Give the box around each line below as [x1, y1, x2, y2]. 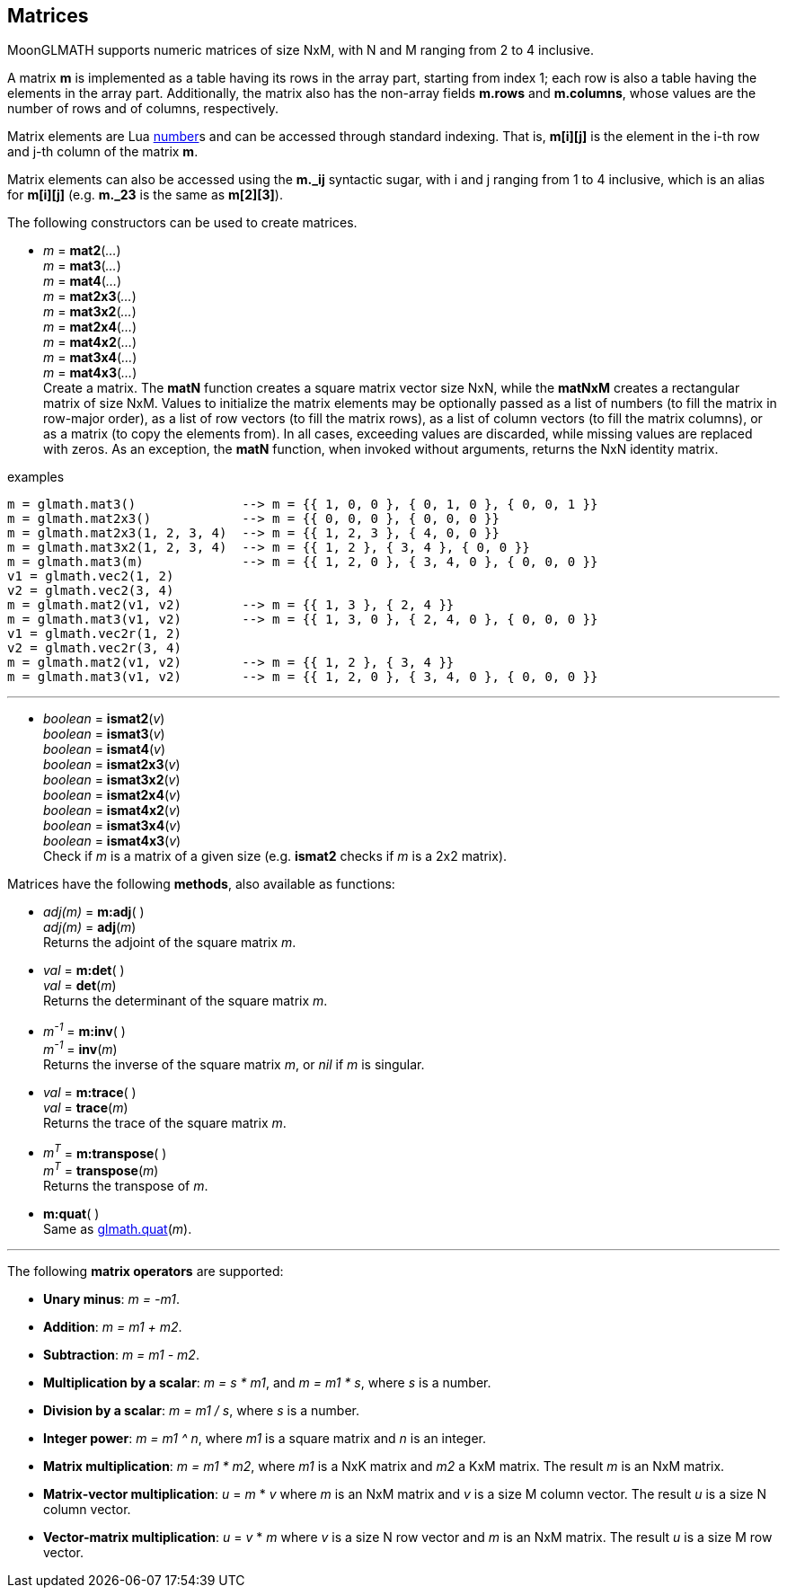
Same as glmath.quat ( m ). [43, 1221, 192, 1237]
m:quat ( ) [43, 1206, 100, 1222]
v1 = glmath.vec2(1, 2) [7, 569, 174, 584]
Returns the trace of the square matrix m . [43, 1114, 287, 1130]
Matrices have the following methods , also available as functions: [7, 876, 395, 892]
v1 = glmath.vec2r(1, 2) [7, 626, 181, 642]
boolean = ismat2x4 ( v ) [43, 787, 181, 803]
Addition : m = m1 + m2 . [43, 1319, 182, 1335]
